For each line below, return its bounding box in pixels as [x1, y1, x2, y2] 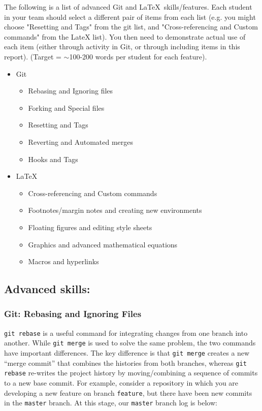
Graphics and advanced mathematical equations [28, 239, 178, 249]
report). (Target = [4, 51, 61, 61]
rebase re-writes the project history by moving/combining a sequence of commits [4, 367, 258, 378]
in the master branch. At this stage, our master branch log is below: [4, 397, 217, 408]
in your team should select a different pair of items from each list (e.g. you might [4, 11, 256, 22]
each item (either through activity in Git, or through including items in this [4, 41, 240, 52]
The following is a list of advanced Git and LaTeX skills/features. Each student [4, 2, 252, 12]
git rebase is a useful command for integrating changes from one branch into [4, 327, 248, 338]
